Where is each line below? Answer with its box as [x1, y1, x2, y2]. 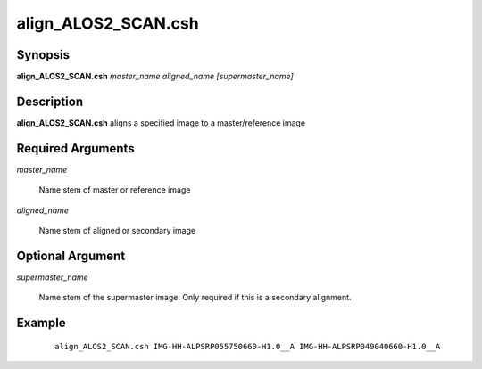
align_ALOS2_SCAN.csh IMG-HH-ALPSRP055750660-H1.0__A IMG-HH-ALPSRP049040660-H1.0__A [54, 341, 441, 351]
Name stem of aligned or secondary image [38, 225, 196, 236]
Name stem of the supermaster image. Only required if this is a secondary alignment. [38, 292, 352, 303]
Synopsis [16, 47, 71, 62]
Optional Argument [16, 248, 126, 263]
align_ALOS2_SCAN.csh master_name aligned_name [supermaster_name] [16, 71, 294, 82]
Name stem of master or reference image [38, 184, 191, 195]
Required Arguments [16, 141, 135, 156]
